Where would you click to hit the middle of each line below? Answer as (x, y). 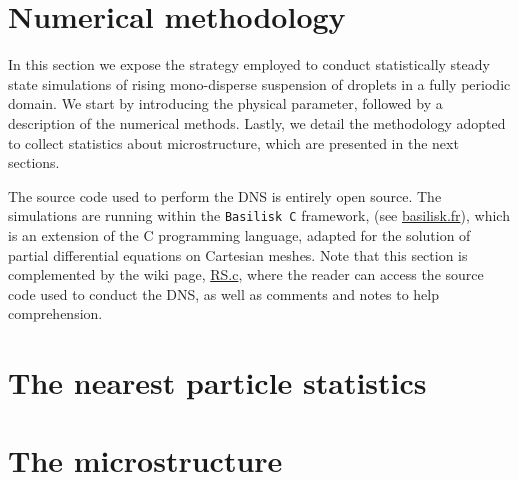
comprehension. (55, 313)
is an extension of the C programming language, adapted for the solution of (239, 234)
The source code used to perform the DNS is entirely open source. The (225, 195)
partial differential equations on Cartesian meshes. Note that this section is (238, 254)
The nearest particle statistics (217, 382)
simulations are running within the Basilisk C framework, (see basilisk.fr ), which (259, 215)
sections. (34, 162)
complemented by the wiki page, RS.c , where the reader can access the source (246, 274)
